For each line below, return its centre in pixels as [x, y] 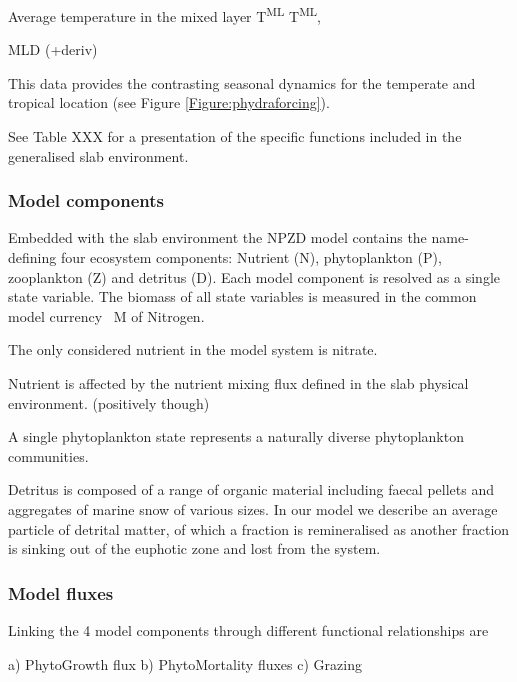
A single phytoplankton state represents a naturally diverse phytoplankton [236, 436]
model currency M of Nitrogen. [106, 315]
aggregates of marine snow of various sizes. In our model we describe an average [253, 508]
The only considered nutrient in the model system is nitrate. [193, 349]
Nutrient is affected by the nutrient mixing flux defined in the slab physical [238, 383]
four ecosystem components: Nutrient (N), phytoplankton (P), [251, 257]
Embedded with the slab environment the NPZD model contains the [217, 237]
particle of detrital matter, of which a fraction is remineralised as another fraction [259, 528]
